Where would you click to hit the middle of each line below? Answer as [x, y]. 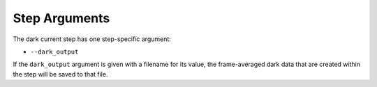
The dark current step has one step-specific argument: [92, 39]
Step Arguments [61, 18]
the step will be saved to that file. [60, 74]
